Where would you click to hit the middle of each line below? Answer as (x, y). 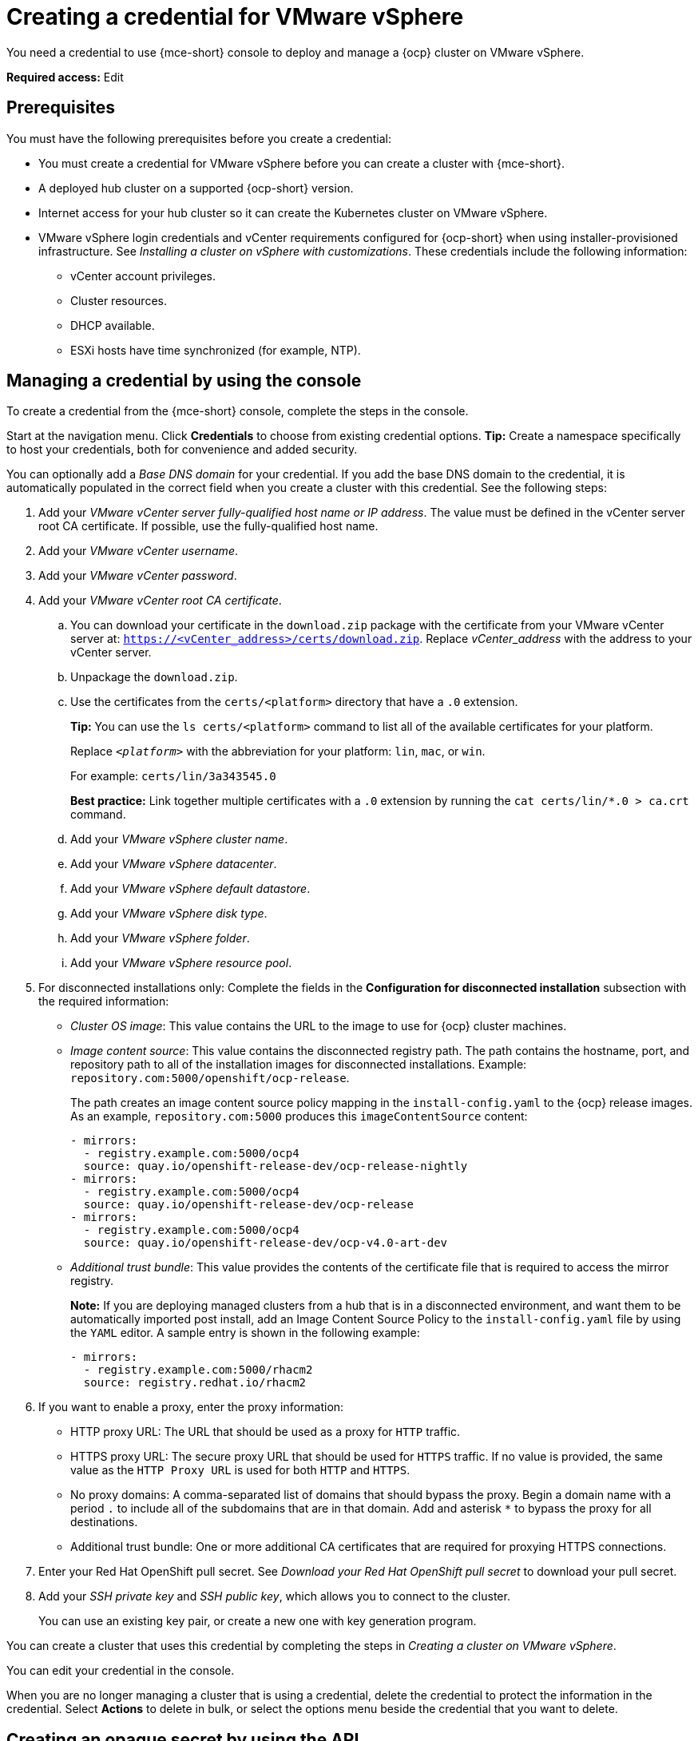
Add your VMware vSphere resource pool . (181, 963)
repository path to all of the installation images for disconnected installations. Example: (299, 1065)
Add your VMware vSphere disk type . (169, 914)
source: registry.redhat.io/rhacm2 (195, 1383)
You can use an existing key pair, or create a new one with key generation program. (258, 1621)
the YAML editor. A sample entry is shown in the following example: (245, 1333)
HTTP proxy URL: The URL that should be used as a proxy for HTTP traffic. (266, 1432)
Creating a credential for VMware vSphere (235, 17)
